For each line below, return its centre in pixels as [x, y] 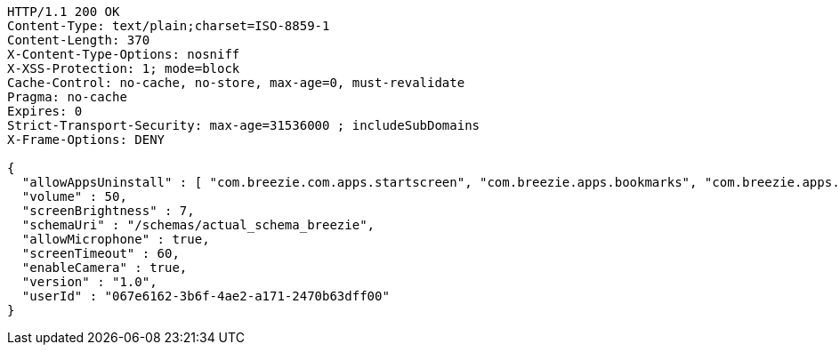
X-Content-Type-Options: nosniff [124, 54]
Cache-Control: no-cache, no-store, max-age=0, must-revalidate [236, 83]
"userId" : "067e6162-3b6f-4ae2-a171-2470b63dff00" [206, 296]
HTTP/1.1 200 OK [64, 12]
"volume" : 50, [74, 196]
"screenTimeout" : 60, [101, 253]
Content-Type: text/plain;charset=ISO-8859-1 [169, 26]
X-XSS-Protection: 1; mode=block [124, 68]
